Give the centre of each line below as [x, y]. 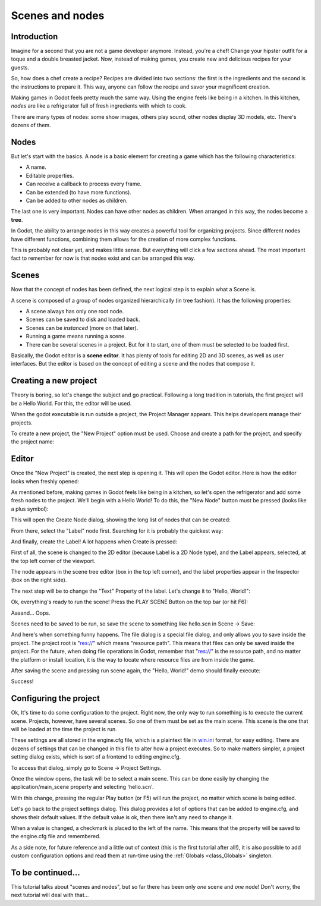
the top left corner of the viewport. [53, 561]
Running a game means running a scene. [76, 336]
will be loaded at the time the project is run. [64, 729]
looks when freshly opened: [45, 481]
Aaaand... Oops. [31, 613]
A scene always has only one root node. [75, 312]
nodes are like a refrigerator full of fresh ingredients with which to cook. [99, 106]
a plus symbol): [30, 509]
